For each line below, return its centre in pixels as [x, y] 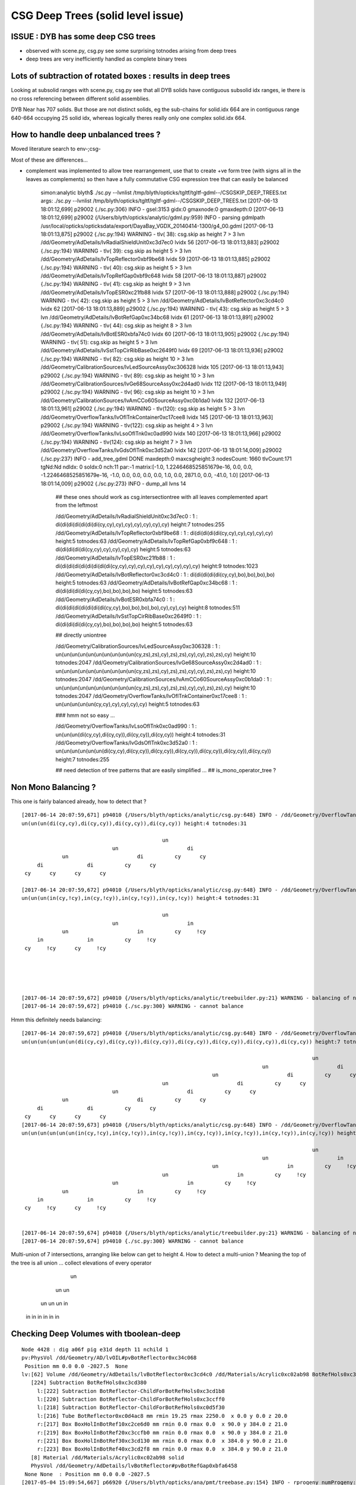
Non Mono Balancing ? [53, 787]
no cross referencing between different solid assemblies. [81, 99]
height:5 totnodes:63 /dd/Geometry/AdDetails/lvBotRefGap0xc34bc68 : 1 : [146, 583]
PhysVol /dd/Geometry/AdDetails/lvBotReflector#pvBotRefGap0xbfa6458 [134, 1466]
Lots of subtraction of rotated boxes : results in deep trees [121, 76]
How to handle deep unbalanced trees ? [86, 135]
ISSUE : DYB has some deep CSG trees [83, 37]
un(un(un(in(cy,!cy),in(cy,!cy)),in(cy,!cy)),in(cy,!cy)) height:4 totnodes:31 [140, 898]
